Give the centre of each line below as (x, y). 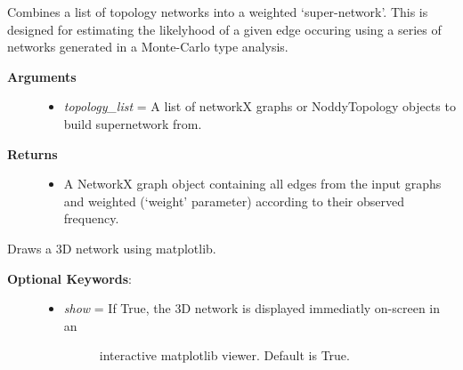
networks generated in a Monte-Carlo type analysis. (148, 47)
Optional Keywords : (69, 278)
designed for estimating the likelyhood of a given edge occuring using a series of (224, 29)
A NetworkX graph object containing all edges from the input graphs (252, 184)
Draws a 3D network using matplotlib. (112, 248)
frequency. (91, 218)
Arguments (42, 76)
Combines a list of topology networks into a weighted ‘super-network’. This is (218, 12)
